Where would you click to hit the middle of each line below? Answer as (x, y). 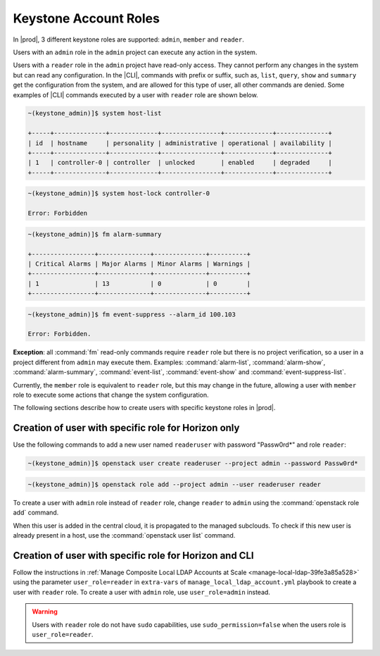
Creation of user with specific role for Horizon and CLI (133, 556)
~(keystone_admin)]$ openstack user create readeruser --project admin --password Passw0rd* (193, 464)
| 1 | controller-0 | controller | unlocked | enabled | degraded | (180, 163)
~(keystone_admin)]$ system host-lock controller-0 (119, 193)
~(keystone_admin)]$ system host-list (95, 113)
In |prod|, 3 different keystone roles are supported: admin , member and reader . (128, 39)
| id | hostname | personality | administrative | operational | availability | (180, 143)
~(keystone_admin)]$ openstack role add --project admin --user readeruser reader (175, 484)
